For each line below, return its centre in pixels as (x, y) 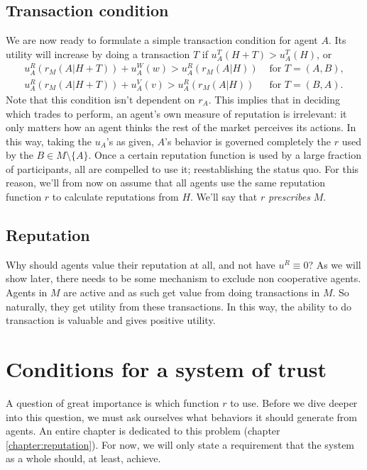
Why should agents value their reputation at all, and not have (141, 264)
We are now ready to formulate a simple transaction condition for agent (162, 40)
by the (20, 155)
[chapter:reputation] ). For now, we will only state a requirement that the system (180, 444)
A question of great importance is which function (113, 402)
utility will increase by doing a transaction (98, 54)
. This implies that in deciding (274, 99)
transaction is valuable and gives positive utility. (111, 320)
